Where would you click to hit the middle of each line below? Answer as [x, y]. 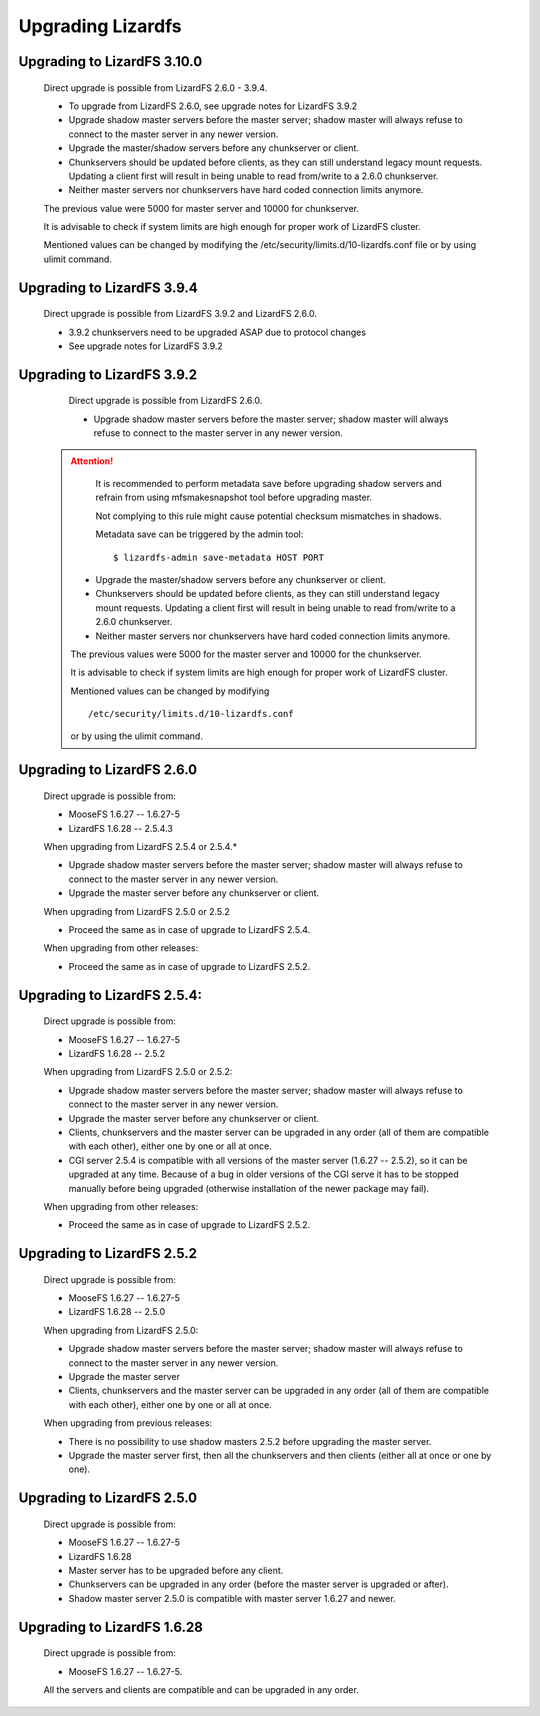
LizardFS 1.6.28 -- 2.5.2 [117, 1053]
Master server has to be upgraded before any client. [176, 1570]
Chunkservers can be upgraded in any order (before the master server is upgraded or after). [258, 1584]
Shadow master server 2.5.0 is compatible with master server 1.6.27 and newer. [232, 1598]
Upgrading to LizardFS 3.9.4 [108, 287]
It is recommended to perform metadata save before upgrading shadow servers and [268, 484]
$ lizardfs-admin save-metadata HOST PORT [219, 557]
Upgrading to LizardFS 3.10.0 [110, 61]
